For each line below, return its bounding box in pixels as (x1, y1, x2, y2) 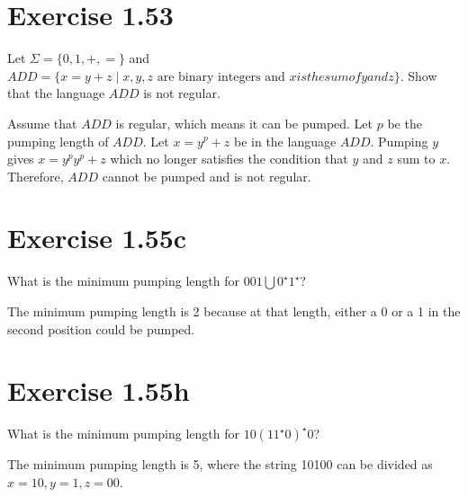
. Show (400, 66, 437, 84)
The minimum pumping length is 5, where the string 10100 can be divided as (7, 455, 433, 474)
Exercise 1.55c (7, 219, 187, 256)
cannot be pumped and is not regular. (102, 166, 311, 185)
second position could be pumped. (7, 319, 195, 338)
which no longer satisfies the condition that (110, 149, 348, 168)
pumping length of (7, 131, 109, 150)
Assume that (7, 113, 77, 132)
